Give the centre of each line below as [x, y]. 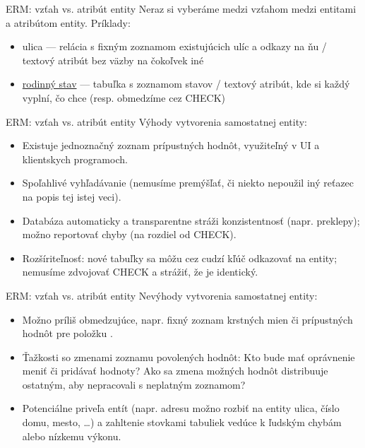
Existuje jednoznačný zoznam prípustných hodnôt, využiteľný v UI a [171, 145]
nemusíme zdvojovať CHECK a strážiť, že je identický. [140, 272]
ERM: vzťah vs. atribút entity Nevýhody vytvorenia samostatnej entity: [162, 295]
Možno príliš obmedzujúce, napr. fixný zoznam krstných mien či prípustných [187, 319]
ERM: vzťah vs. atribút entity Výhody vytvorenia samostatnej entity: [156, 121]
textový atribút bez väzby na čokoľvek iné [113, 60]
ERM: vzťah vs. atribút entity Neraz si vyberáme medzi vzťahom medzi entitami [181, 8]
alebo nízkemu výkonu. [72, 436]
